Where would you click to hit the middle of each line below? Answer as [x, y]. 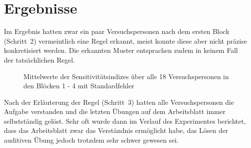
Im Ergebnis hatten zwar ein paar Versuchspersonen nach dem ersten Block [117, 31]
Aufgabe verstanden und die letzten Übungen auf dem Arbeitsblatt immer [115, 111]
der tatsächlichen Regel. [39, 59]
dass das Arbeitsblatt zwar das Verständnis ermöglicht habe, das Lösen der [116, 130]
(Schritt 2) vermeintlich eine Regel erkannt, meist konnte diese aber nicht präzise [125, 41]
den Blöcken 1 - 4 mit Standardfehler [79, 86]
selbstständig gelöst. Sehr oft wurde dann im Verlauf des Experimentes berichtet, [125, 121]
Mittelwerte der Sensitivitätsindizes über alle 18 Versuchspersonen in [126, 76]
